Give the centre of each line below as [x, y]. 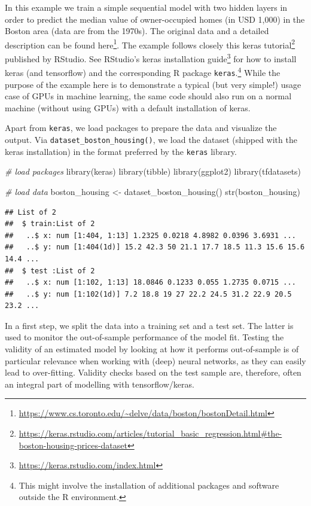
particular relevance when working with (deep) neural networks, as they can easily [155, 360]
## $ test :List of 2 [50, 271]
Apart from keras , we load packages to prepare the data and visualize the [141, 128]
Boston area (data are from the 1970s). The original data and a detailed [137, 31]
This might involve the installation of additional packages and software [149, 485]
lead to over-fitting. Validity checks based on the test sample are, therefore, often [153, 372]
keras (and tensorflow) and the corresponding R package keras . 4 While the [143, 71]
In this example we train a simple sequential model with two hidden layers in [146, 7]
